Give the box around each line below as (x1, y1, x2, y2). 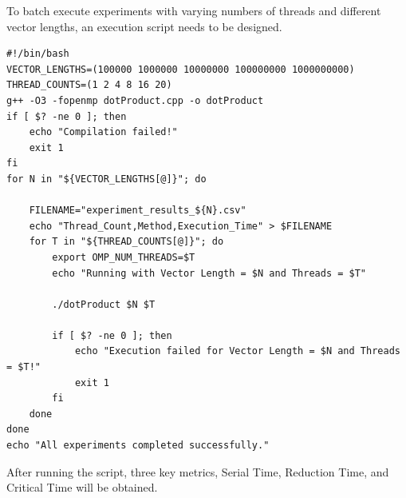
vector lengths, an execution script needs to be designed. (6, 18, 282, 34)
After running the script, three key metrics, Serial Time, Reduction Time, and (6, 463, 389, 480)
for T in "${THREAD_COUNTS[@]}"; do (29, 236, 224, 248)
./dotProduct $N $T (52, 298, 156, 310)
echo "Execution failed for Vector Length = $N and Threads (74, 345, 400, 357)
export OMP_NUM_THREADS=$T (52, 251, 195, 263)
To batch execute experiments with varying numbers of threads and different (6, 2, 381, 18)
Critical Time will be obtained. (6, 479, 158, 496)
